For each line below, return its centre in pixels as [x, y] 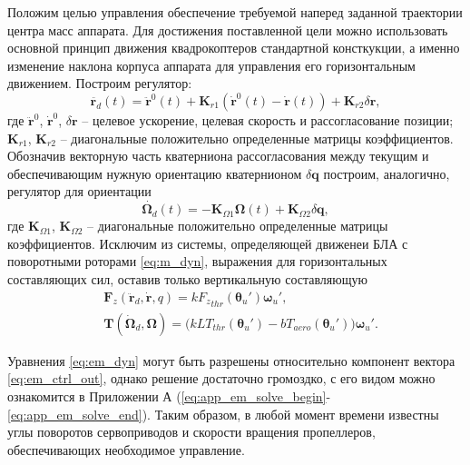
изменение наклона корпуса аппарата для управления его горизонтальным [211, 65]
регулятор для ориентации [79, 191]
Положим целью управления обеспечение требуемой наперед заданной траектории [235, 12]
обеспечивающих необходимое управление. [126, 449]
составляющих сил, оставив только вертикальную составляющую [187, 278]
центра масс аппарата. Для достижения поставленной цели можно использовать [228, 30]
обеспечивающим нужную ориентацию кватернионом [155, 173]
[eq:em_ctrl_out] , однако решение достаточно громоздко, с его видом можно [221, 378]
